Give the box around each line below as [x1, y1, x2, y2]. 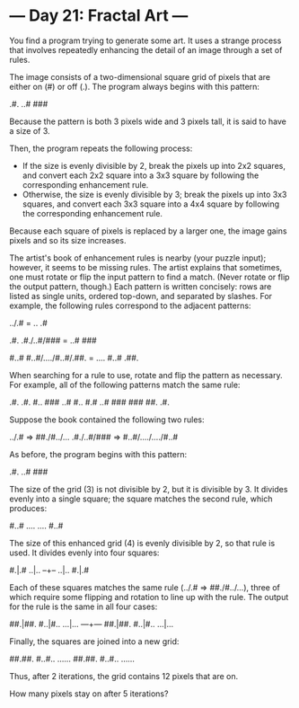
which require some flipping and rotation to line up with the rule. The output [9, 591, 289, 602]
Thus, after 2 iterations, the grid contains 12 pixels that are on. [9, 670, 239, 681]
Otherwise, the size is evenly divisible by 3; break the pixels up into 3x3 [22, 189, 287, 199]
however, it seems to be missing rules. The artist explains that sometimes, [9, 261, 283, 272]
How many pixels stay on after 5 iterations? [9, 688, 169, 699]
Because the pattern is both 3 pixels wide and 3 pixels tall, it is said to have [9, 116, 287, 127]
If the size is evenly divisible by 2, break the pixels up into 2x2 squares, [22, 160, 286, 171]
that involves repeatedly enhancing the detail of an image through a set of [9, 44, 283, 55]
